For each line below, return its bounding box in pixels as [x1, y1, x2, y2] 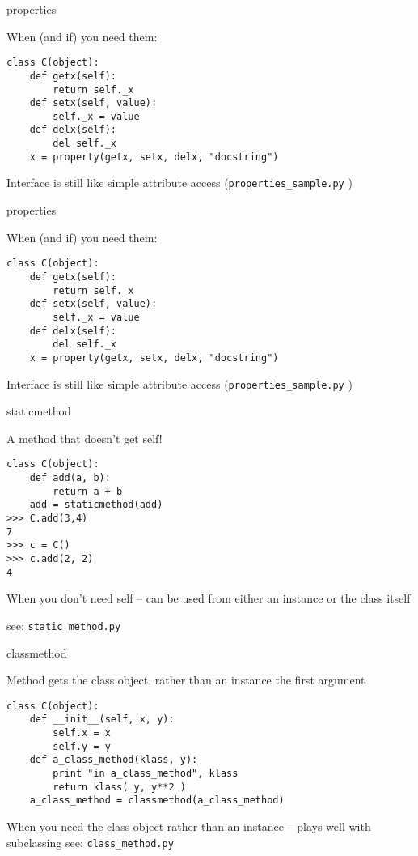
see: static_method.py [6, 616, 121, 633]
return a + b [53, 485, 123, 497]
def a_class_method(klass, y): [29, 754, 198, 766]
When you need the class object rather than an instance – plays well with [6, 817, 371, 834]
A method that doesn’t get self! [6, 429, 163, 446]
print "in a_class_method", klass [53, 768, 239, 779]
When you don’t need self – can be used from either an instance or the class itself [6, 590, 411, 607]
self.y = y [53, 740, 111, 752]
